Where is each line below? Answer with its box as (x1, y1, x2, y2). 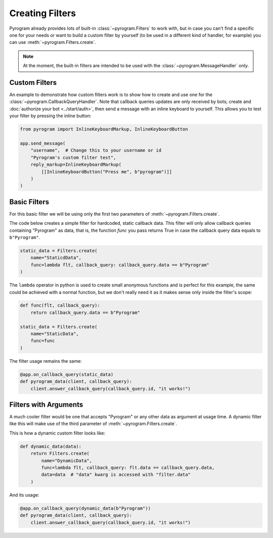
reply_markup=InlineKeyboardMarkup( (30, 162, 121, 168)
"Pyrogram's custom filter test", (30, 155, 116, 160)
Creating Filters (9, 8, 76, 19)
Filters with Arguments (9, 400, 83, 409)
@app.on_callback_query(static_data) (20, 371, 114, 377)
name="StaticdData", (30, 255, 82, 261)
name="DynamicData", (41, 458, 93, 463)
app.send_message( (20, 140, 66, 146)
